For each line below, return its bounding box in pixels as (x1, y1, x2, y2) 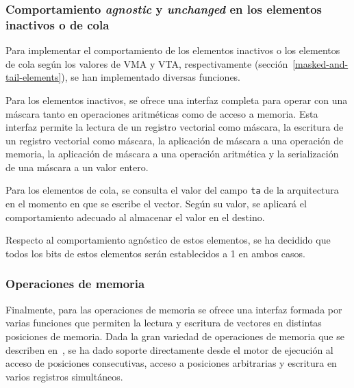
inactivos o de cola (5, 16, 110, 33)
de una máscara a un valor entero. (5, 159, 149, 174)
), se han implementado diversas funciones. (61, 70, 241, 84)
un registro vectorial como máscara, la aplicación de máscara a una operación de (5, 133, 344, 147)
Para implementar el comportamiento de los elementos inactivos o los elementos (5, 43, 340, 57)
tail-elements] (5, 70, 62, 84)
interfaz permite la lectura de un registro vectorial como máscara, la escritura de (5, 120, 344, 134)
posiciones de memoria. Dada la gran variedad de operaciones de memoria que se (5, 328, 344, 343)
